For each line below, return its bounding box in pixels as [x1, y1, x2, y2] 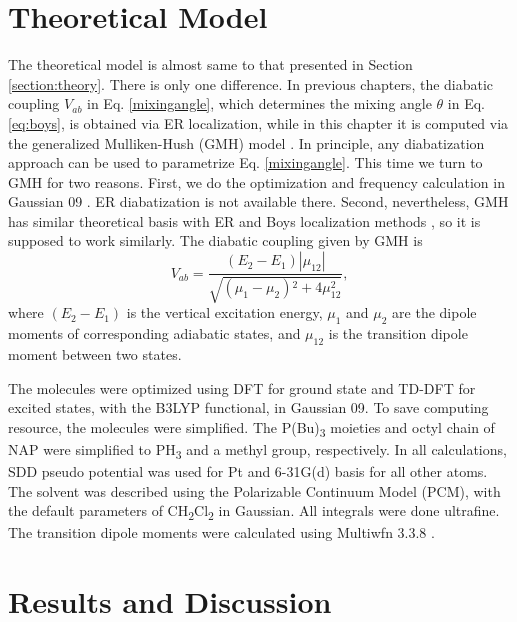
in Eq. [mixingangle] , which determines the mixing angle [87, 93, 432, 114]
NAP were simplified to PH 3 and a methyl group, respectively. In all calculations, [8, 438, 507, 462]
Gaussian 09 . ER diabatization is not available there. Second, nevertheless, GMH [8, 191, 509, 212]
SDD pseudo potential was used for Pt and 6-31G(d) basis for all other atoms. [8, 461, 488, 482]
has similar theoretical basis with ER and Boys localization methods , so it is [8, 210, 481, 231]
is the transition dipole [328, 323, 468, 344]
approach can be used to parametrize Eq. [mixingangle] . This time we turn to [8, 152, 483, 173]
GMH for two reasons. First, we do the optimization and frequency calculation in [8, 171, 505, 192]
